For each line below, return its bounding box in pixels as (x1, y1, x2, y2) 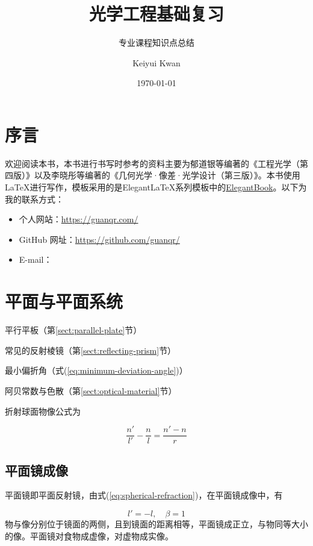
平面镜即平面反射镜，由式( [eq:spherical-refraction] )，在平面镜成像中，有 (5, 489, 283, 501)
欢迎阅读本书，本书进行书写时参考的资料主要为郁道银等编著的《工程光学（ (5, 157, 300, 169)
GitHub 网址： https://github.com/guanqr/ (19, 233, 180, 245)
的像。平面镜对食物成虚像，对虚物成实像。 (5, 529, 173, 542)
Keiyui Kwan (132, 56, 181, 69)
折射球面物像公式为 (5, 404, 81, 417)
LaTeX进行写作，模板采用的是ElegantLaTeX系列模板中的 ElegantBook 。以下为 (5, 181, 307, 193)
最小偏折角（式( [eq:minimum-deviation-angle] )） (5, 364, 188, 377)
